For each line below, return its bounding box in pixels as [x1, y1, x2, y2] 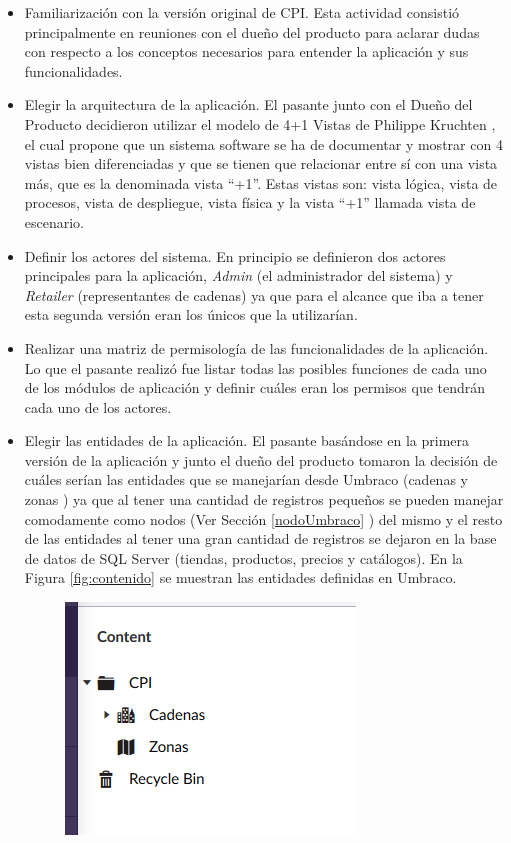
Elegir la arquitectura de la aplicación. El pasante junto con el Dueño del [24, 94, 473, 115]
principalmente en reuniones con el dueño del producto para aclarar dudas [24, 21, 480, 42]
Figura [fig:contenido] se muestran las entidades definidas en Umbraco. [24, 567, 457, 588]
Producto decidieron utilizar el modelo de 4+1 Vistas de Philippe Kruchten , [24, 113, 496, 134]
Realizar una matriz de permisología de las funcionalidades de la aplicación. [24, 337, 489, 358]
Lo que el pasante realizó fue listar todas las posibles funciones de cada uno [24, 357, 487, 378]
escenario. [24, 211, 85, 232]
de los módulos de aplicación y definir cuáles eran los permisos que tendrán [24, 377, 486, 398]
